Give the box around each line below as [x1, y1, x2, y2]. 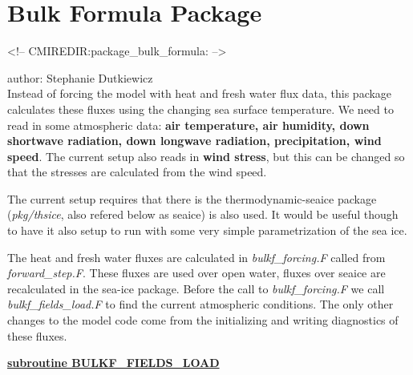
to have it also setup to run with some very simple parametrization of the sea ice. [7, 222, 407, 239]
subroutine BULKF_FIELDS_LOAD [7, 354, 220, 371]
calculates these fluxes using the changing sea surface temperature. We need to [7, 100, 394, 117]
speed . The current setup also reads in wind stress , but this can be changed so [7, 147, 405, 164]
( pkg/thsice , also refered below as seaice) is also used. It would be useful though [7, 206, 399, 223]
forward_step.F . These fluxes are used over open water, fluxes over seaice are [7, 264, 386, 281]
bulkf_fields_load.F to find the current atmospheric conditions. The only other [7, 296, 394, 312]
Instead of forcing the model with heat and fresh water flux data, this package [7, 85, 392, 102]
